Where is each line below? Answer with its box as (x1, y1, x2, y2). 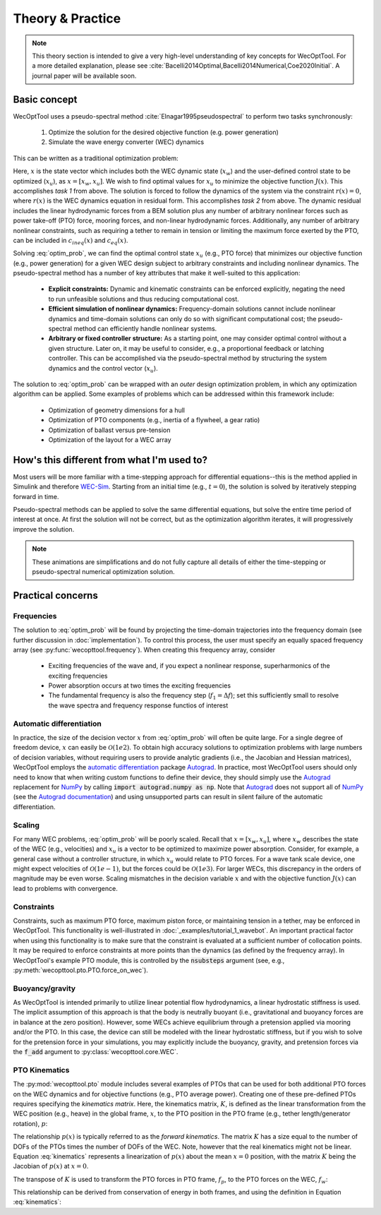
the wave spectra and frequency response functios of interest (48, 701, 229, 710)
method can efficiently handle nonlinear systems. (73, 325, 217, 333)
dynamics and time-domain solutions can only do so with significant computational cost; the (48, 314, 317, 323)
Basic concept (13, 93, 78, 105)
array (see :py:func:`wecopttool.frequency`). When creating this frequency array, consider (13, 645, 275, 654)
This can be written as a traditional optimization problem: (13, 154, 179, 162)
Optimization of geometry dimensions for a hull (48, 406, 185, 414)
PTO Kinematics (13, 1065, 70, 1075)
